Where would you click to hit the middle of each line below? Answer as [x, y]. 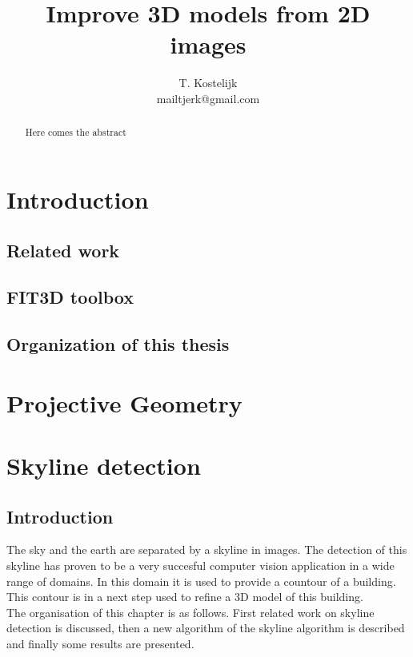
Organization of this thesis [118, 344]
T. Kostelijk [208, 83]
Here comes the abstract [76, 132]
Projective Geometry [124, 402]
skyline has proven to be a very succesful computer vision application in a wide [200, 565]
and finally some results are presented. [100, 643]
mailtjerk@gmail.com [208, 98]
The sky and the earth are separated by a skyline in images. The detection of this [207, 549]
